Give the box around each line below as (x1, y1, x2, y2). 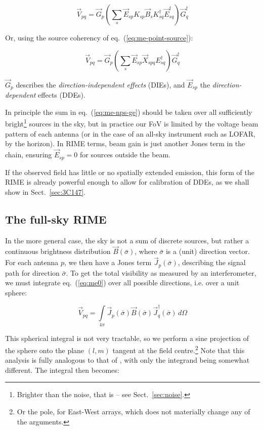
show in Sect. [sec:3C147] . (5, 186, 86, 197)
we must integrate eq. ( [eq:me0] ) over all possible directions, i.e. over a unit (5, 277, 240, 288)
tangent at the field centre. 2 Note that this (112, 343, 245, 355)
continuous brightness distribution (5, 246, 111, 256)
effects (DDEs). (38, 90, 85, 100)
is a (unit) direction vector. (165, 246, 250, 256)
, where (135, 246, 157, 256)
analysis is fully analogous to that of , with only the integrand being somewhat (5, 355, 250, 365)
